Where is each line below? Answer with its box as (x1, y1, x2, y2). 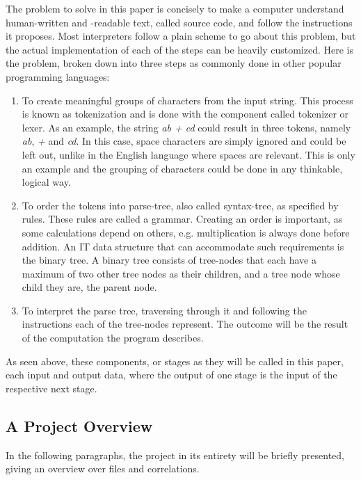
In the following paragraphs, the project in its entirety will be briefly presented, (6, 447, 345, 462)
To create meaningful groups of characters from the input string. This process (22, 93, 353, 107)
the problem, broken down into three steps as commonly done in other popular (6, 56, 342, 70)
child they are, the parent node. (22, 280, 157, 294)
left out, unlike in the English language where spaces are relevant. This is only (22, 147, 355, 161)
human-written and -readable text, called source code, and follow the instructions (6, 15, 353, 29)
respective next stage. (6, 381, 97, 395)
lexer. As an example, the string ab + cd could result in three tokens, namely (22, 120, 351, 134)
